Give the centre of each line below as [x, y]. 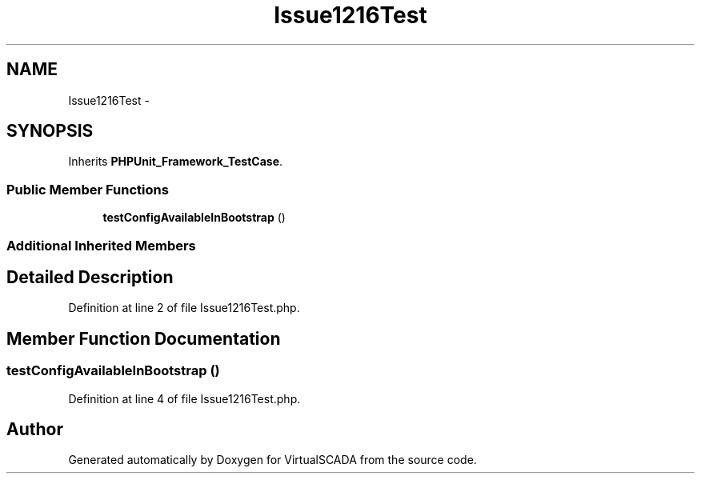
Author [35, 430]
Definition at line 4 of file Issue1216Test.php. [184, 398]
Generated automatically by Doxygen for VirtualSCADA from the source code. [272, 460]
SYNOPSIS [50, 131]
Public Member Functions [88, 189]
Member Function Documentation [144, 338]
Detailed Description [90, 277]
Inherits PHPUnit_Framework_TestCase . [176, 162]
